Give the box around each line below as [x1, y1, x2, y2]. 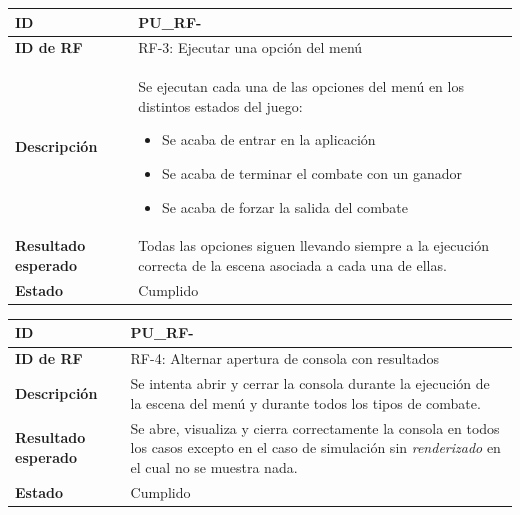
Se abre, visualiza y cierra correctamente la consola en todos [130, 417, 500, 438]
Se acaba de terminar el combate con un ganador [162, 162, 462, 183]
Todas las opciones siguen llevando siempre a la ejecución [138, 235, 490, 256]
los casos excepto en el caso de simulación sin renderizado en [130, 437, 501, 458]
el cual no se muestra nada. [130, 456, 298, 477]
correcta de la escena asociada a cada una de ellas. [138, 255, 447, 275]
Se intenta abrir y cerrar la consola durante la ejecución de [130, 373, 490, 394]
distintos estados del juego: [138, 95, 303, 116]
